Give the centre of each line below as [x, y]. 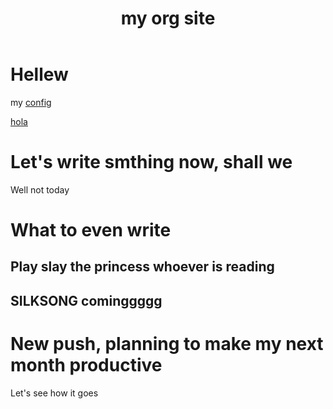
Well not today [40, 189]
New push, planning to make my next [167, 344]
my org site [168, 18]
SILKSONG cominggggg [86, 300]
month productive [86, 365]
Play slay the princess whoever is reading [142, 267]
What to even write [91, 230]
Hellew [39, 74]
